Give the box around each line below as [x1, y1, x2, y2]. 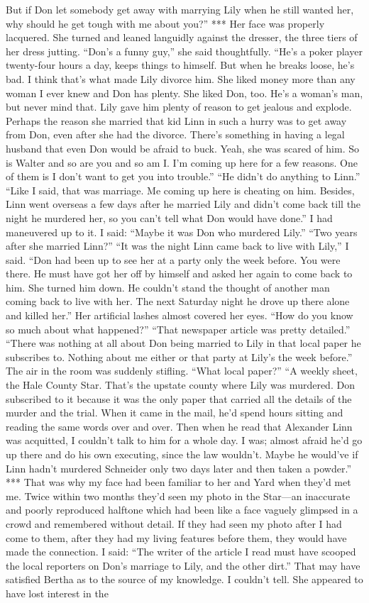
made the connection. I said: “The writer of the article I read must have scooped [6, 544, 356, 559]
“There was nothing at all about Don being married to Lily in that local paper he [6, 336, 361, 350]
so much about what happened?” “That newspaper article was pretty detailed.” [6, 321, 351, 336]
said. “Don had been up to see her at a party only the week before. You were [6, 252, 341, 267]
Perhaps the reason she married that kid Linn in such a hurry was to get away [6, 113, 347, 128]
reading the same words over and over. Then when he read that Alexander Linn [6, 419, 353, 433]
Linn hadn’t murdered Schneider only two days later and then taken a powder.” [6, 460, 352, 475]
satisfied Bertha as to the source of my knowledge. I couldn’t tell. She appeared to [6, 572, 363, 587]
